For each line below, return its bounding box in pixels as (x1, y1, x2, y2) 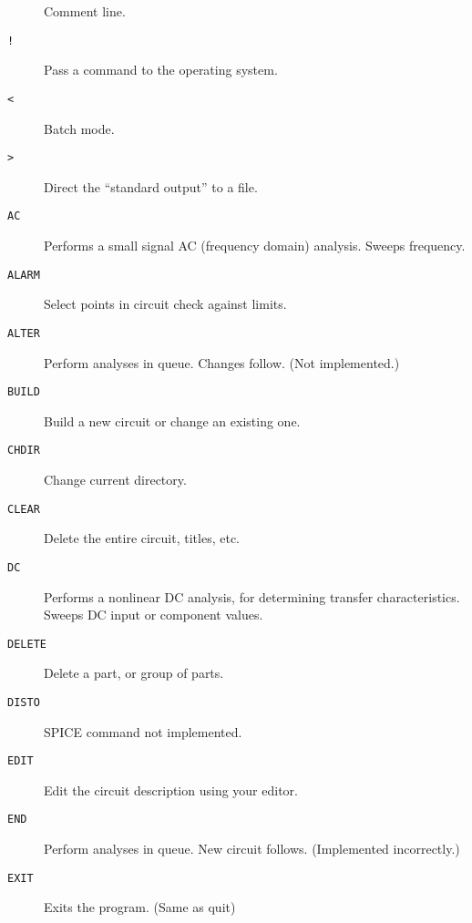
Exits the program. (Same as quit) (44, 897, 236, 917)
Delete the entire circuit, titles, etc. (44, 528, 240, 548)
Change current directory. (44, 470, 187, 488)
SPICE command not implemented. (44, 722, 242, 741)
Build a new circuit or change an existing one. (44, 411, 301, 430)
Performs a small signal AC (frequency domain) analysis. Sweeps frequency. (44, 236, 466, 254)
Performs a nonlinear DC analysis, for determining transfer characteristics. (44, 587, 460, 606)
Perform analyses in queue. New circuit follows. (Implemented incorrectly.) (44, 839, 460, 858)
